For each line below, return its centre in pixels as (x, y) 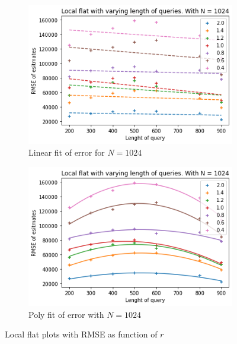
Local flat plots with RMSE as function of (81, 334)
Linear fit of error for (67, 152)
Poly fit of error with (66, 314)
